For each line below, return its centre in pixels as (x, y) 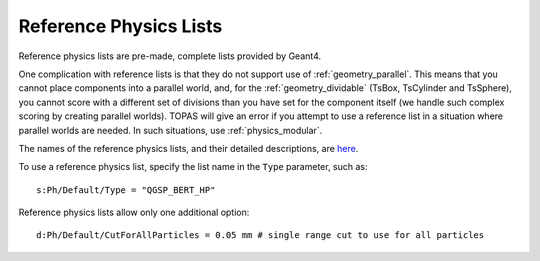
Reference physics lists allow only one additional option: (134, 212)
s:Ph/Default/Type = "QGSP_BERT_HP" (126, 189)
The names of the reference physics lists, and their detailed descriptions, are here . (188, 148)
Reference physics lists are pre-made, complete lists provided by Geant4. (170, 56)
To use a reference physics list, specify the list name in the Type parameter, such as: (193, 167)
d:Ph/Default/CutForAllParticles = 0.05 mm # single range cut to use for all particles (260, 235)
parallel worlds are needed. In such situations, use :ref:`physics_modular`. (170, 130)
